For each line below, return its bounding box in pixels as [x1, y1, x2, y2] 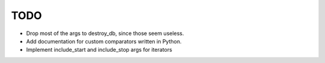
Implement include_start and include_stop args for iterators [26, 46, 173, 53]
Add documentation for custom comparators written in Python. [26, 37, 182, 45]
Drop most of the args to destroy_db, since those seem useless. [26, 30, 184, 37]
